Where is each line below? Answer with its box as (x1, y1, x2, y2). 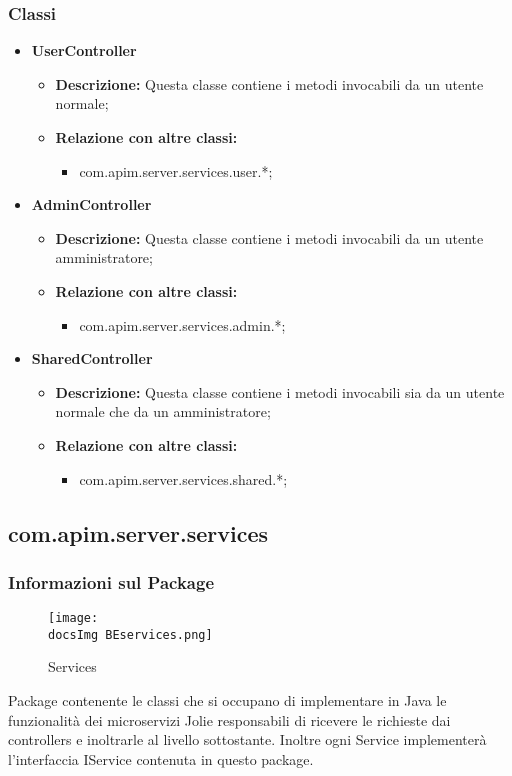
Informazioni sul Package (8, 569, 215, 594)
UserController (31, 40, 137, 61)
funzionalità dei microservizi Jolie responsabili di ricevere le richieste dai (8, 709, 451, 730)
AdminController (31, 194, 152, 215)
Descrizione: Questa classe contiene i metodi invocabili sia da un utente (55, 381, 505, 402)
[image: (48, 611, 99, 626)
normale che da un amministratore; (55, 401, 271, 422)
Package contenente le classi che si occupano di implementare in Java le (8, 690, 447, 711)
